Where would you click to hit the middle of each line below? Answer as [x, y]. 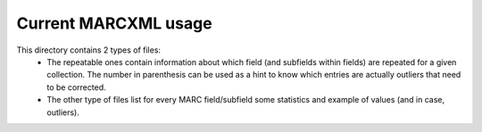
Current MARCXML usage [115, 23]
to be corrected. [76, 87]
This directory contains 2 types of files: [88, 50]
